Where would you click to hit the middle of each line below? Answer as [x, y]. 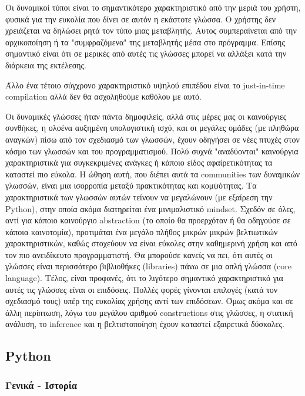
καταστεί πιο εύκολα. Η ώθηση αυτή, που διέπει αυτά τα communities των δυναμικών [153, 174]
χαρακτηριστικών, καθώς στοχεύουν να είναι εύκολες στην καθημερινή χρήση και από [151, 243]
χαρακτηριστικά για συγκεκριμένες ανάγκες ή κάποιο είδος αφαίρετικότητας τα [139, 162]
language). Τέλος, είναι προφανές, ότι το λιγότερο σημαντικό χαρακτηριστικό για [144, 278]
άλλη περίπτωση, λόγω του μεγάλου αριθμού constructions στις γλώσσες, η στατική [149, 312]
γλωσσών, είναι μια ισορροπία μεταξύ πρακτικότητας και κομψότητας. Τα [131, 185]
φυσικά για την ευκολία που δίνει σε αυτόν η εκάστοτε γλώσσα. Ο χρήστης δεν [141, 19]
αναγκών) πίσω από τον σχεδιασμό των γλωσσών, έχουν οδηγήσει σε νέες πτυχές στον [152, 139]
